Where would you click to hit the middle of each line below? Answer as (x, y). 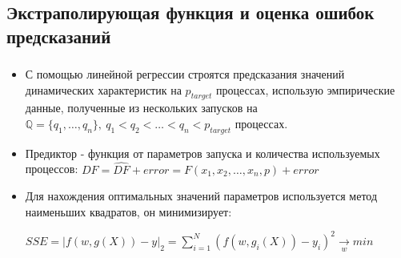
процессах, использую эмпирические (306, 89)
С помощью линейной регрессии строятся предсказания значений (185, 74)
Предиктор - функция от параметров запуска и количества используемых (203, 153)
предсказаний (59, 36)
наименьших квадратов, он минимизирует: (128, 211)
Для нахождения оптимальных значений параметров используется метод (201, 196)
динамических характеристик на (103, 89)
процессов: (52, 169)
